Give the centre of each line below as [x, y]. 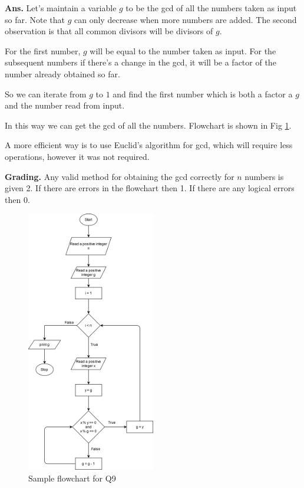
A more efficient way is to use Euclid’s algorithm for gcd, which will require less [149, 145]
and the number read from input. [65, 105]
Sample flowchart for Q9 [72, 478]
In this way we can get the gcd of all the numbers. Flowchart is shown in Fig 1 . [148, 125]
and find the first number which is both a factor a [203, 94]
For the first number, [43, 50]
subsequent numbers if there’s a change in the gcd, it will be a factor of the [141, 62]
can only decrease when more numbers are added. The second [186, 19]
